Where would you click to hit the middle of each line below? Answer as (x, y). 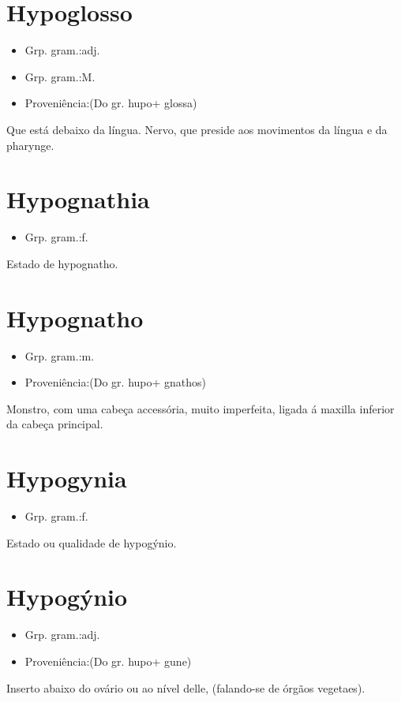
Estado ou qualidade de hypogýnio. (92, 542)
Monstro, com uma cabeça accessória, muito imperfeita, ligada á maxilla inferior (200, 408)
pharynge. (30, 145)
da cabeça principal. (55, 424)
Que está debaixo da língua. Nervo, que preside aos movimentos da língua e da (197, 129)
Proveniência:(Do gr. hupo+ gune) (108, 661)
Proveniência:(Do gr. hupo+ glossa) (111, 103)
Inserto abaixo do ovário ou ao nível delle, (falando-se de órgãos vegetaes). (186, 687)
